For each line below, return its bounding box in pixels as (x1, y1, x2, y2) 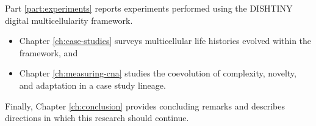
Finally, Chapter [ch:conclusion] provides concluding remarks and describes (5, 99, 285, 112)
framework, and (19, 46, 78, 59)
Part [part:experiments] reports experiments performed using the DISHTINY (5, 2, 293, 14)
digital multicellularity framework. (5, 13, 133, 26)
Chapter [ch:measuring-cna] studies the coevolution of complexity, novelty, (19, 67, 296, 80)
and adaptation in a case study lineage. (19, 78, 166, 91)
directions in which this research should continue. (5, 111, 189, 124)
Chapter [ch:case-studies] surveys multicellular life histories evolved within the (19, 34, 312, 47)
